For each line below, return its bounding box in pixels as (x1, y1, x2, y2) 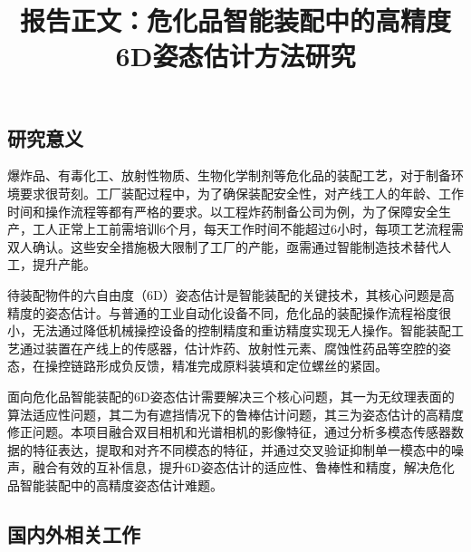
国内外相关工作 (7, 519, 140, 547)
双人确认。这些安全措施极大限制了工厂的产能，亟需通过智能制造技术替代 (7, 237, 438, 256)
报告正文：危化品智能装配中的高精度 (19, 2, 451, 39)
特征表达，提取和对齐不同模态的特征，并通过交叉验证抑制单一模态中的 (32, 440, 451, 459)
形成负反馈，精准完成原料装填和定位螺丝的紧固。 (95, 356, 388, 375)
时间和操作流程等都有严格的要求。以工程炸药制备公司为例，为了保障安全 (7, 201, 438, 220)
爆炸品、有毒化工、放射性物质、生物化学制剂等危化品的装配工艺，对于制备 (7, 166, 451, 185)
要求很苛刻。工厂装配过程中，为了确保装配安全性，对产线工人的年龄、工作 (19, 183, 464, 202)
